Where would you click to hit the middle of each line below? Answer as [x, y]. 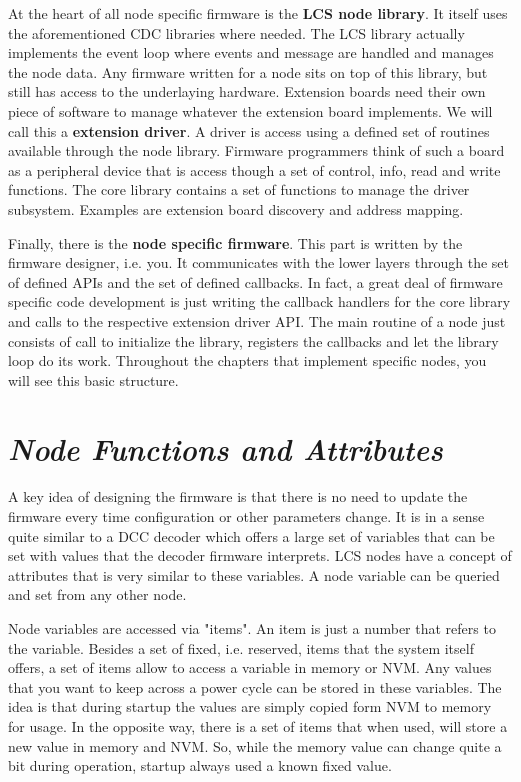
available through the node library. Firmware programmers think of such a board [256, 150]
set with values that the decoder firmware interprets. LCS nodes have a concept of [260, 555]
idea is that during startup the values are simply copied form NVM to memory [250, 706]
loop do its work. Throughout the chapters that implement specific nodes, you [247, 360]
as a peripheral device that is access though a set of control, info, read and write [254, 169]
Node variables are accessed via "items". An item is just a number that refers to [252, 627]
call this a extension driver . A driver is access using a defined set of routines [249, 130]
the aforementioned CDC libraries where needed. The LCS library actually [236, 32]
